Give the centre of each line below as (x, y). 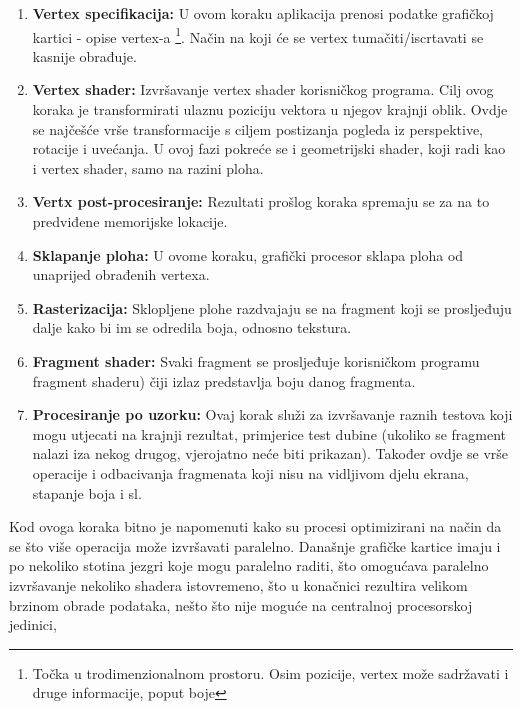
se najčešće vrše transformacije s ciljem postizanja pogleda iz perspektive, (258, 128)
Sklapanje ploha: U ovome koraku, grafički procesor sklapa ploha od (248, 254)
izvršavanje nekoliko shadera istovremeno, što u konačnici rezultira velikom (238, 584)
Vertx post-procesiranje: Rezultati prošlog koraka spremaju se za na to (261, 201)
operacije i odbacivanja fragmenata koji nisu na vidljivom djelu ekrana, (250, 472)
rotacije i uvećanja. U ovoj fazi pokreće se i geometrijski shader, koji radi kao (269, 148)
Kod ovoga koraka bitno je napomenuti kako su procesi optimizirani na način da (255, 526)
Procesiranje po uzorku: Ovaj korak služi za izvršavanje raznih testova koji (272, 414)
